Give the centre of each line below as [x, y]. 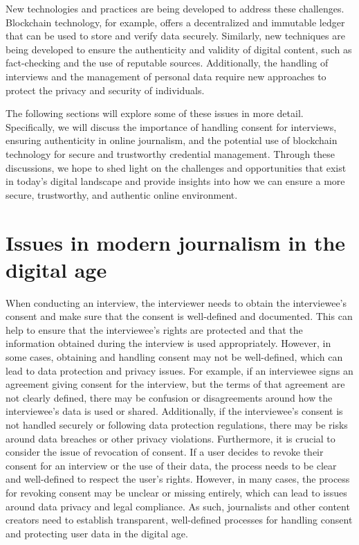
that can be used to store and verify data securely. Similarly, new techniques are [175, 36]
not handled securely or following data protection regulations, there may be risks [177, 424]
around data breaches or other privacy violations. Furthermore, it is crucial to [171, 438]
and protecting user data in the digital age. [97, 533]
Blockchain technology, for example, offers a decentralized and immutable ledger [175, 22]
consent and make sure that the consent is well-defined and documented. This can [179, 316]
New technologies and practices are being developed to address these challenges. [175, 8]
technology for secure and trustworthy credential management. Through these [171, 153]
